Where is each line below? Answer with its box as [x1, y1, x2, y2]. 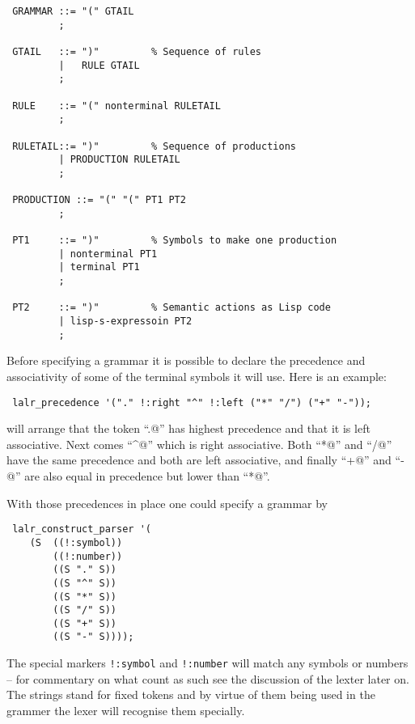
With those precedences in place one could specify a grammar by [6, 494, 328, 511]
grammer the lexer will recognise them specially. [6, 701, 245, 718]
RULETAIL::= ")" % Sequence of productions [12, 140, 296, 152]
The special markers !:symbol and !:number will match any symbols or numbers [6, 654, 409, 671]
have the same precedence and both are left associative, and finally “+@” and [6, 451, 392, 468]
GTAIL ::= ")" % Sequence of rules [12, 45, 261, 57]
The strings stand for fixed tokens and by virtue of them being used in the [6, 686, 375, 703]
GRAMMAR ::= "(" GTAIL [12, 6, 134, 17]
